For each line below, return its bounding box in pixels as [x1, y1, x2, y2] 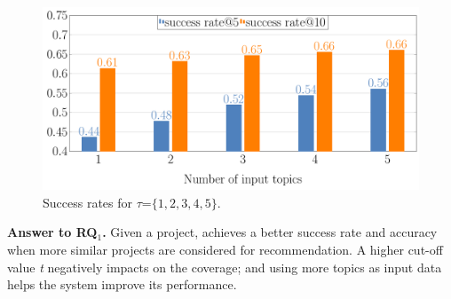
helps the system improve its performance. [7, 275, 237, 294]
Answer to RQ [7, 223, 98, 241]
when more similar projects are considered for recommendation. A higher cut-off [7, 240, 443, 258]
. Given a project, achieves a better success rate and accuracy [102, 223, 438, 241]
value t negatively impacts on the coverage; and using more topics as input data [7, 257, 442, 276]
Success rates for [43, 193, 133, 211]
